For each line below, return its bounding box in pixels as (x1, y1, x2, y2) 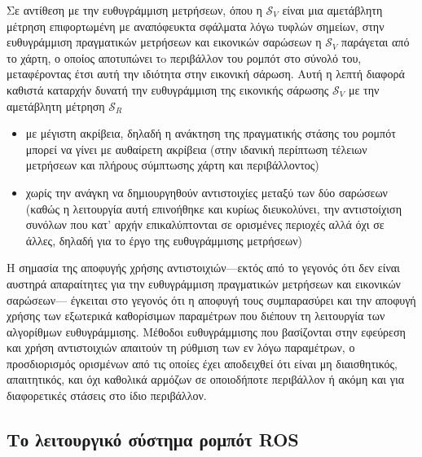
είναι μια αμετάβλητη (282, 2, 383, 18)
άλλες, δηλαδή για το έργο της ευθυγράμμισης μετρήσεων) (25, 231, 302, 248)
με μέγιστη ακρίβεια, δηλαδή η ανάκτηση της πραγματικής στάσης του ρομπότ (25, 125, 396, 142)
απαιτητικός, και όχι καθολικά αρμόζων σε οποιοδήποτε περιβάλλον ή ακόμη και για (7, 371, 404, 388)
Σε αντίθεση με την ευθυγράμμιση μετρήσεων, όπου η (7, 2, 262, 18)
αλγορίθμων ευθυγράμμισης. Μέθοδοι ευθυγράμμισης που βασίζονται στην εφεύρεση (7, 323, 406, 340)
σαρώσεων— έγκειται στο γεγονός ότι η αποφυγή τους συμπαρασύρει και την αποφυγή (7, 291, 416, 308)
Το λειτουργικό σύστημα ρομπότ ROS (7, 427, 299, 452)
